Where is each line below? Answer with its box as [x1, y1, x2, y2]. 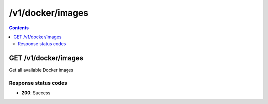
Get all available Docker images [9, 67, 74, 73]
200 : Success [21, 90, 51, 96]
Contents [9, 25, 29, 31]
